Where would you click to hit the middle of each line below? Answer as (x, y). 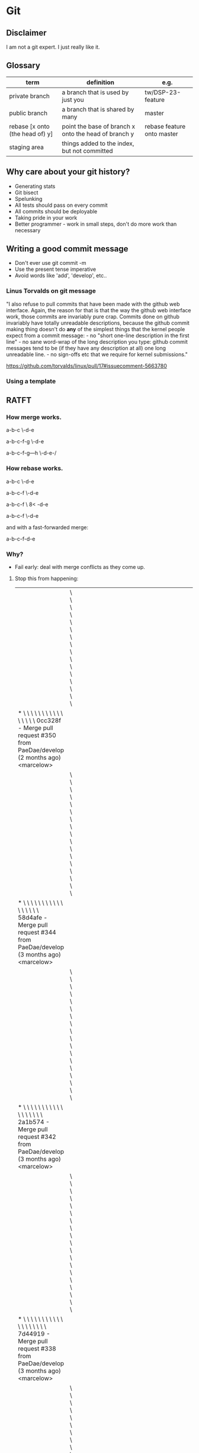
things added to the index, (98, 143)
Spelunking (28, 199)
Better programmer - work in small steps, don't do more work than (96, 224)
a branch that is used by (95, 92)
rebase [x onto (30, 126)
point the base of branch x (98, 126)
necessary (28, 230)
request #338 (37, 1348)
